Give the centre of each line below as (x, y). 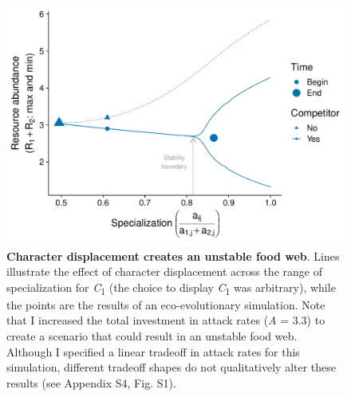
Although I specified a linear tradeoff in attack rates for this (153, 351)
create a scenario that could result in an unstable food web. (152, 336)
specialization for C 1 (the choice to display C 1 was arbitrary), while (171, 288)
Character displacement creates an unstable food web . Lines (173, 255)
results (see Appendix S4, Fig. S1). (91, 382)
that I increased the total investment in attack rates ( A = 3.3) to (166, 320)
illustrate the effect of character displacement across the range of (164, 271)
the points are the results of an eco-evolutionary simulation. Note (166, 304)
